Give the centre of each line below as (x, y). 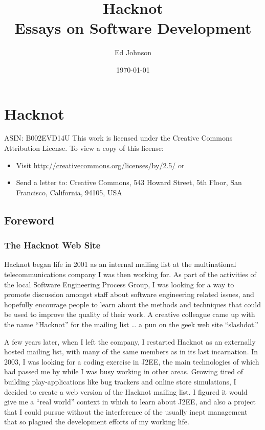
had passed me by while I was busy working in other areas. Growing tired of (124, 371)
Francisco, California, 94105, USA (69, 192)
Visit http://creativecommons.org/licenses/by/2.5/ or (100, 165)
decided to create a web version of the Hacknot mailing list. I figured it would (126, 391)
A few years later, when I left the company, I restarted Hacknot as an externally (130, 341)
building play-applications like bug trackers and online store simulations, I (120, 381)
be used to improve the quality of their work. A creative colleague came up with (130, 314)
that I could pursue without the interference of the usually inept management (126, 411)
